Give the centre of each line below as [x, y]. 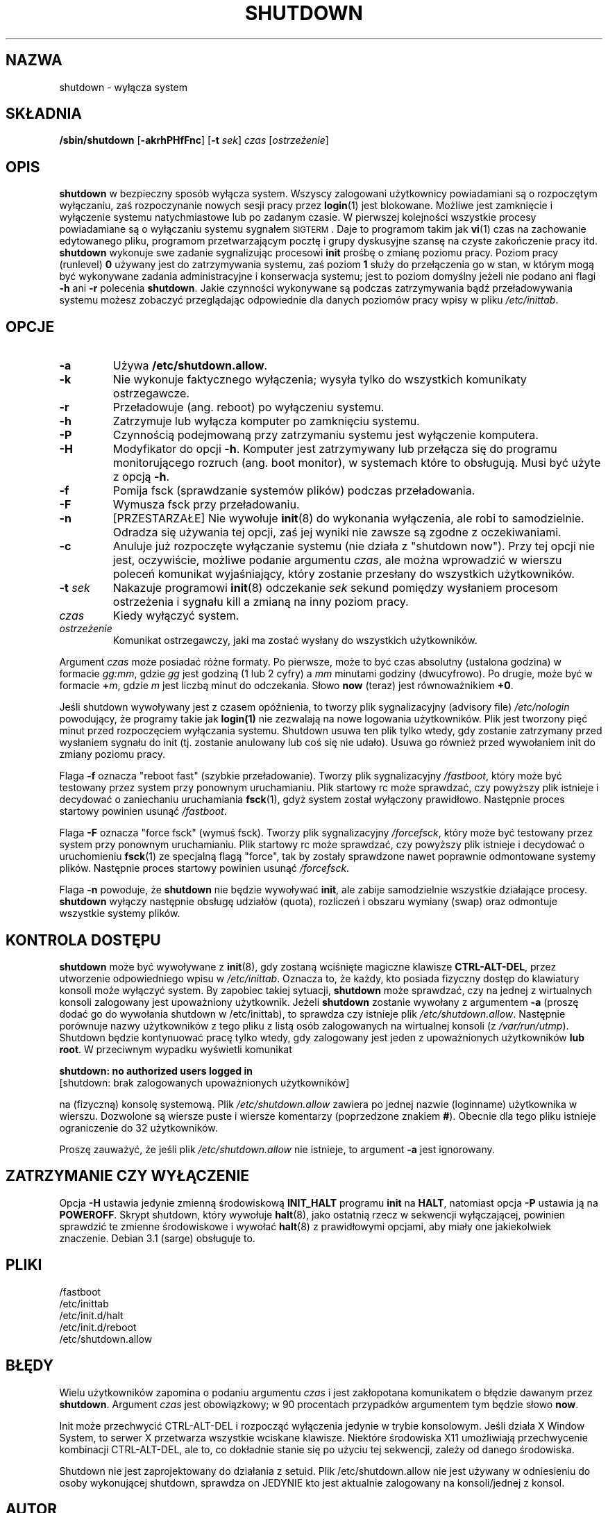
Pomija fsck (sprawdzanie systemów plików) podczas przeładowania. [294, 491]
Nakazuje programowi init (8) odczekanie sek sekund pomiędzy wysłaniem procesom [335, 588]
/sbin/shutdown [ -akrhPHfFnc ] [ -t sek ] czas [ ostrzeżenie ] [194, 140]
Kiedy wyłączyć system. [176, 616]
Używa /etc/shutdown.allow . [190, 366]
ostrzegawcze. [151, 394]
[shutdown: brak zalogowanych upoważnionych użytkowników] [204, 1082]
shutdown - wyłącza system [124, 87]
